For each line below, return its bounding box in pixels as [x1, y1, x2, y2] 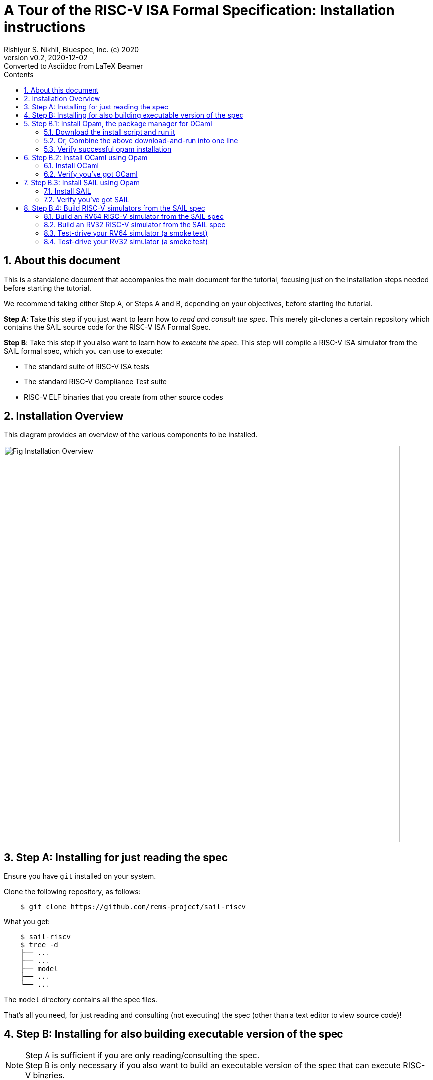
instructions [4, 19, 86, 36]
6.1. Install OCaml [44, 161, 99, 170]
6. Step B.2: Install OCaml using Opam [24, 153, 148, 162]
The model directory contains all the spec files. [4, 995, 158, 1004]
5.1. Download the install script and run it [44, 127, 175, 136]
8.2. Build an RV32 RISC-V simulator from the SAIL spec [44, 220, 226, 229]
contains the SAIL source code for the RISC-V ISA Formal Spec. [4, 323, 211, 331]
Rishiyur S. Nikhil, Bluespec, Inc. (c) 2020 [4, 45, 139, 54]
